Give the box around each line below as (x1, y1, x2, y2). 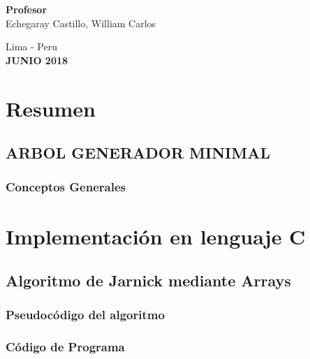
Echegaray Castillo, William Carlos (6, 15, 156, 30)
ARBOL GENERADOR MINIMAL (6, 142, 270, 163)
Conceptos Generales (6, 178, 126, 196)
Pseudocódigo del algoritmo (6, 306, 165, 323)
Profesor (6, 2, 47, 16)
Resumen (6, 94, 96, 122)
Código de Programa (6, 338, 125, 356)
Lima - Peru (6, 39, 57, 54)
